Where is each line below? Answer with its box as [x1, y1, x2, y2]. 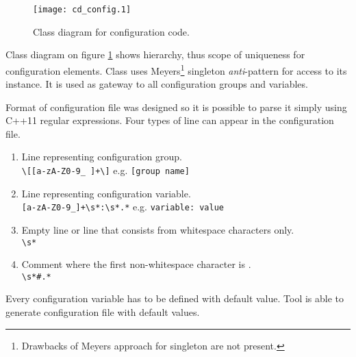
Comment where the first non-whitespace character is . [21, 257, 251, 271]
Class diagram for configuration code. [33, 24, 190, 38]
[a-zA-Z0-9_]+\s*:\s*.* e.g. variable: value [21, 199, 225, 214]
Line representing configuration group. [21, 149, 182, 164]
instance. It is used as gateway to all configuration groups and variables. [5, 77, 308, 91]
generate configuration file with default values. [5, 305, 200, 319]
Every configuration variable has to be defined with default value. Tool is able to [5, 291, 344, 306]
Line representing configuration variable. [21, 186, 191, 200]
